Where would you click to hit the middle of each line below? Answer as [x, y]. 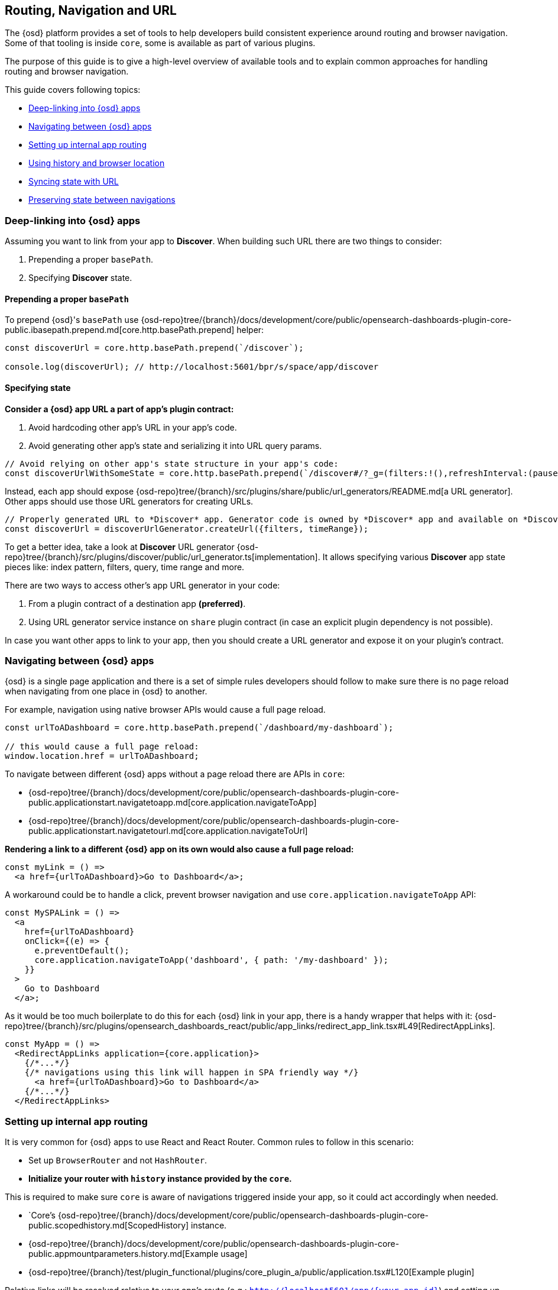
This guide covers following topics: [73, 90]
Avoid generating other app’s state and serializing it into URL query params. [175, 445]
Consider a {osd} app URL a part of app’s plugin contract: [119, 409]
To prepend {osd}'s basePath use [72, 320]
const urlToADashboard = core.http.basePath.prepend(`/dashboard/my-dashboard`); [199, 728]
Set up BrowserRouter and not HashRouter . [118, 1160]
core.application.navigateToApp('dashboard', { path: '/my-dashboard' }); [212, 960]
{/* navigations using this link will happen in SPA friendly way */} [192, 1073]
